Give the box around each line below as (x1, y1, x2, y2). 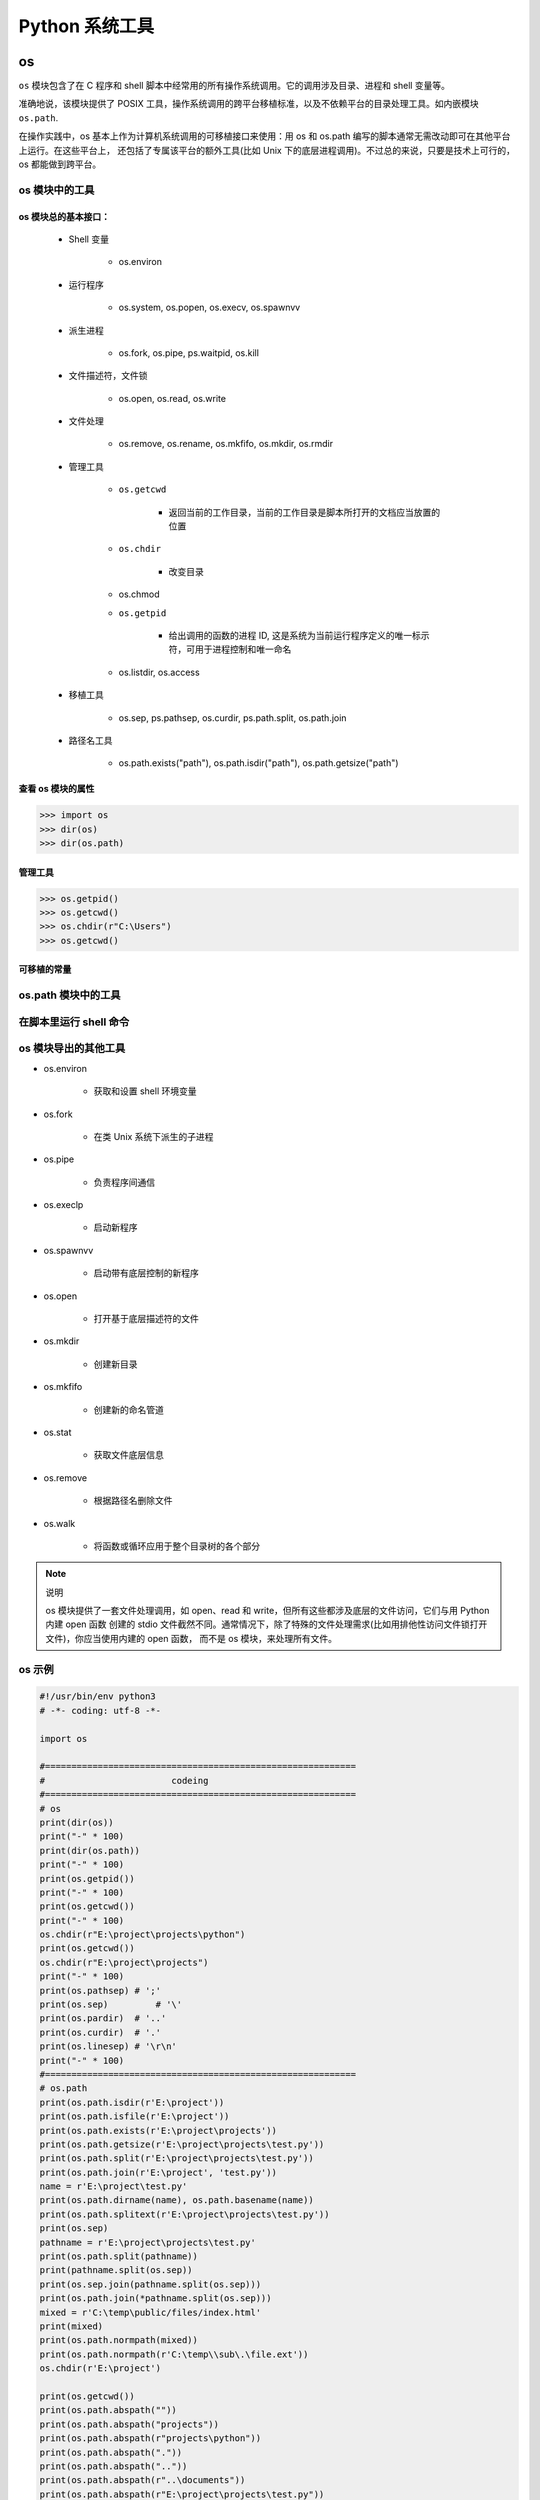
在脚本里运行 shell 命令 (18, 1015, 130, 1029)
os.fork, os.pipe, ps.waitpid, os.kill (118, 346, 260, 359)
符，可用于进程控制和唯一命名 (168, 643, 292, 655)
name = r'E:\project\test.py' (39, 2181, 188, 2192)
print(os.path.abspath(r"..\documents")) (39, 2475, 246, 2486)
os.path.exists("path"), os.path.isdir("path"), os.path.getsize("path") (118, 757, 399, 769)
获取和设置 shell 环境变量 (93, 1085, 197, 1097)
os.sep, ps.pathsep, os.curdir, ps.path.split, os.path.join (118, 711, 347, 724)
